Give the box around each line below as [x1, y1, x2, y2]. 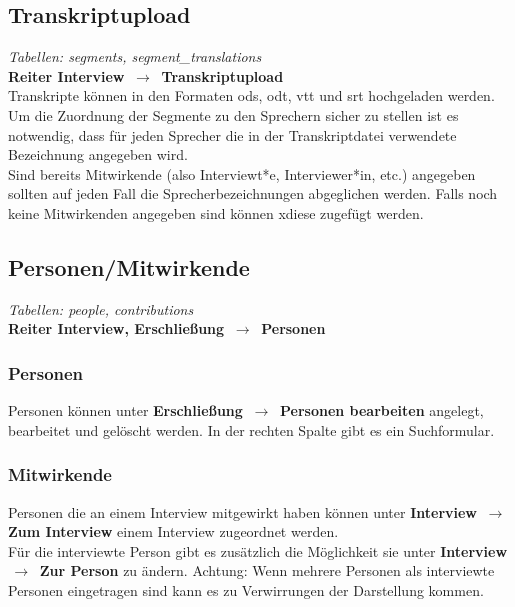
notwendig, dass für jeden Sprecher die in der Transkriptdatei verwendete [8, 124, 457, 145]
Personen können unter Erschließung [8, 400, 243, 421]
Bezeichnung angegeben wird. [8, 144, 188, 165]
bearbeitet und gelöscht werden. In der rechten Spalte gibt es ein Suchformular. [8, 419, 495, 440]
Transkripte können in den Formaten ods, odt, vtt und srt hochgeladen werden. [8, 85, 495, 106]
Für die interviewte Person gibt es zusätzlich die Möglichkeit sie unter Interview [8, 540, 508, 561]
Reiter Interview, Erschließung [8, 318, 225, 339]
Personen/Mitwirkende [8, 251, 250, 282]
